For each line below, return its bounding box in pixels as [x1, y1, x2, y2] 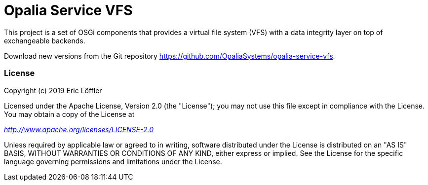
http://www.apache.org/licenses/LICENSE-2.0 [4, 125, 154, 134]
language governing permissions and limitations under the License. [4, 157, 222, 166]
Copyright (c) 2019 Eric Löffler [4, 86, 102, 95]
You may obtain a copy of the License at [4, 110, 135, 118]
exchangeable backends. [4, 36, 85, 45]
